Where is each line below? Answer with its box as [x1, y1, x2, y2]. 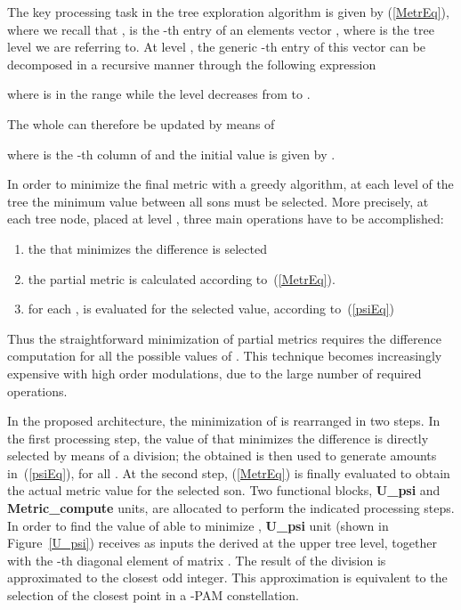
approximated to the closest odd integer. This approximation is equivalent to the [7, 568, 448, 587]
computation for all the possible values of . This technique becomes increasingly [7, 346, 442, 365]
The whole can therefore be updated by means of [7, 114, 275, 133]
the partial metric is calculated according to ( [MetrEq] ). [28, 269, 336, 288]
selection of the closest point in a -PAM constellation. [7, 586, 299, 605]
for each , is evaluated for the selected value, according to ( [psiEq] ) [28, 299, 395, 318]
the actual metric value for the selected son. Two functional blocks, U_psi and [7, 481, 441, 500]
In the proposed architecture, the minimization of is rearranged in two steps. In [7, 411, 441, 430]
